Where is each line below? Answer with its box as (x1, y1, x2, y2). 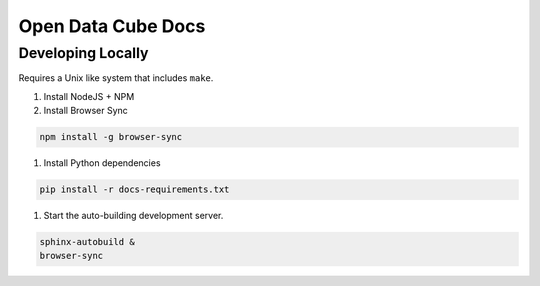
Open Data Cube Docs (18, 15, 206, 37)
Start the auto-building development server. (43, 210, 224, 222)
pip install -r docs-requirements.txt (39, 184, 230, 195)
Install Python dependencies (43, 157, 161, 169)
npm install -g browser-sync (39, 131, 183, 143)
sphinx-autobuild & (39, 236, 135, 248)
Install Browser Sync (43, 105, 129, 117)
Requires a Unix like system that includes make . (18, 72, 214, 84)
